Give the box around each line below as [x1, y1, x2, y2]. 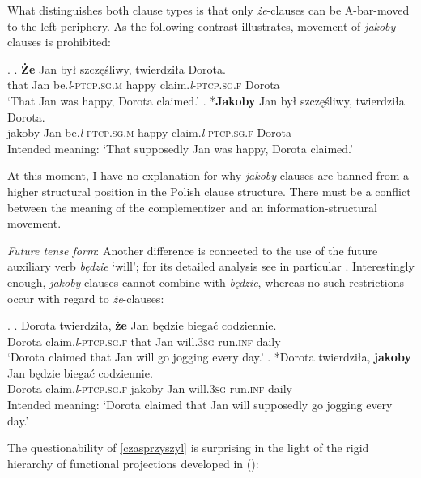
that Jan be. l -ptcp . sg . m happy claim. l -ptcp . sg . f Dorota [7, 76, 280, 93]
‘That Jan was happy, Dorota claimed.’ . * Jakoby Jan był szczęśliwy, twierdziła [7, 92, 405, 109]
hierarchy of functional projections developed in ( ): [7, 455, 259, 472]
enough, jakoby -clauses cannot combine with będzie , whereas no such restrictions [7, 273, 405, 290]
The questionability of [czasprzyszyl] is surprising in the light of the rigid [7, 439, 369, 456]
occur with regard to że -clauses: [7, 289, 164, 306]
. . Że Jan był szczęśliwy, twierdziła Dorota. [7, 60, 226, 77]
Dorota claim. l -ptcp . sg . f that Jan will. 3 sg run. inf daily [7, 332, 281, 349]
